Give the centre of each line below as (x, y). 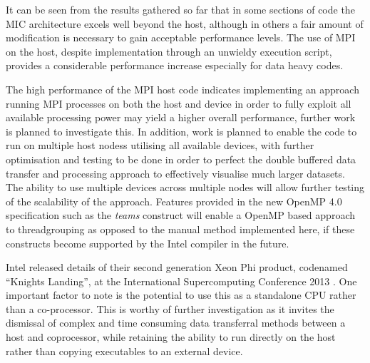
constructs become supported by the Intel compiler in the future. (148, 243)
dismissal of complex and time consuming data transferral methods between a (176, 323)
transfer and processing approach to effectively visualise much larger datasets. (175, 173)
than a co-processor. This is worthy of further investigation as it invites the (170, 308)
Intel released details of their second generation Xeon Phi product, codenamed (177, 267)
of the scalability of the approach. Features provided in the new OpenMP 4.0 (174, 201)
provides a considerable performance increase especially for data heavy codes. (175, 65)
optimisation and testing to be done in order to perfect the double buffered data (181, 159)
